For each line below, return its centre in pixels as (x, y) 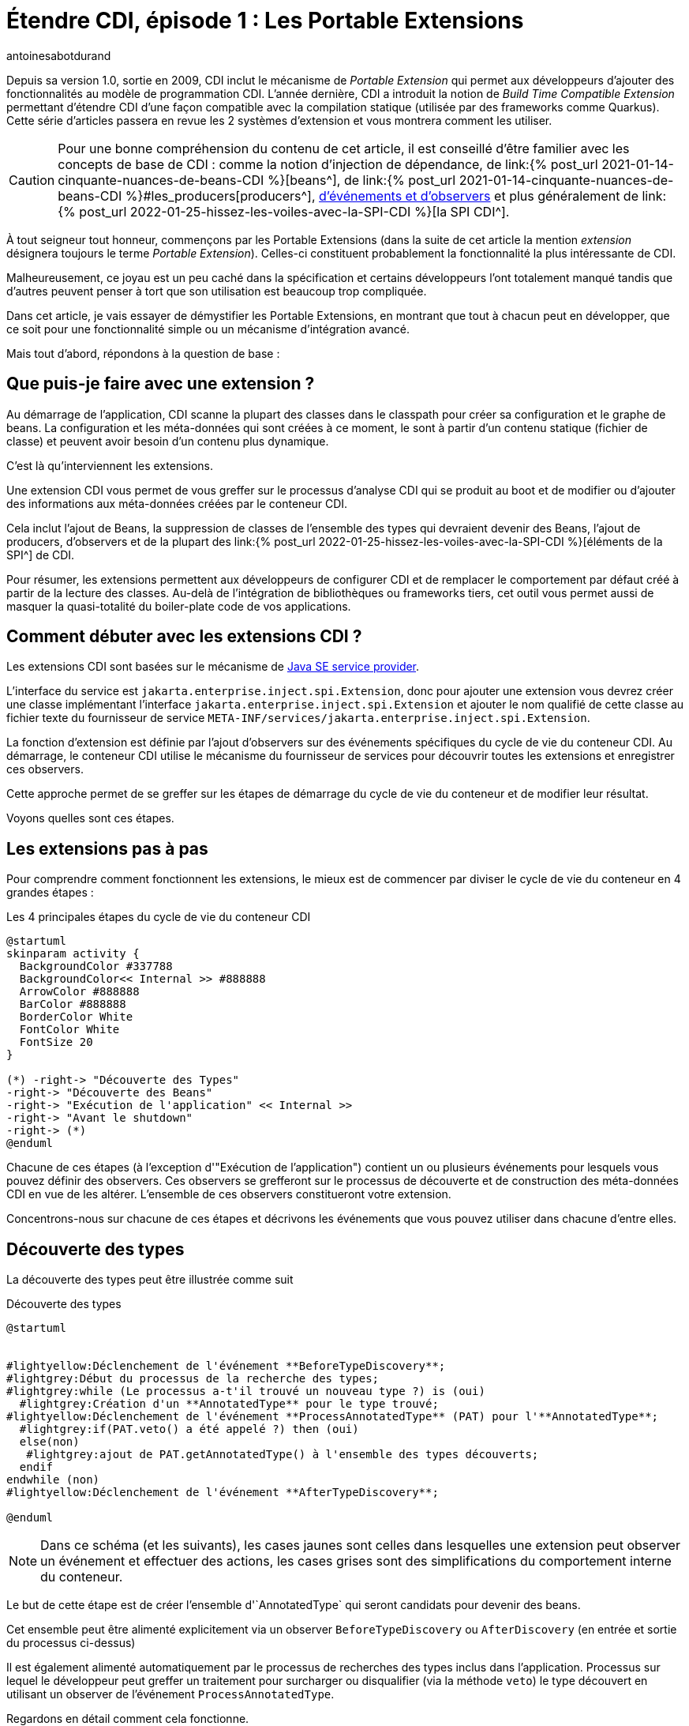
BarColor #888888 (73, 1004)
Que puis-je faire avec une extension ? (161, 384)
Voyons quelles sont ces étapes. (90, 818)
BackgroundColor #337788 (96, 966)
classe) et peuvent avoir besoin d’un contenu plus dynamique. (168, 441)
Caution (32, 180)
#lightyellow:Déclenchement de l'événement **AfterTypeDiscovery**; (223, 1493)
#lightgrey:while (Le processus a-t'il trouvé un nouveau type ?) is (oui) (246, 1391)
